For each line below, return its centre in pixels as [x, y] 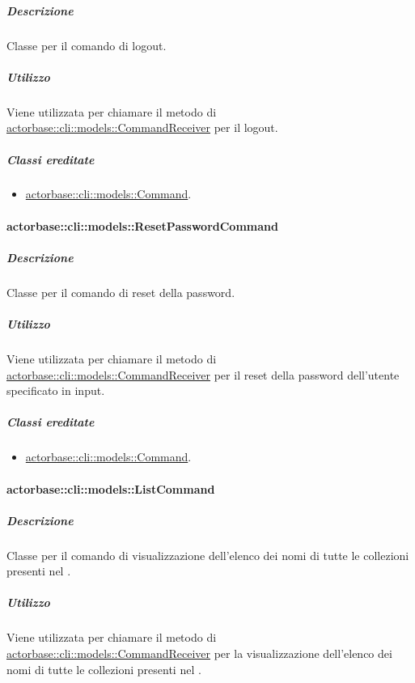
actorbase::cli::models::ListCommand [111, 488]
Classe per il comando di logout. [87, 45]
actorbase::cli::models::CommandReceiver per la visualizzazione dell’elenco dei [199, 653]
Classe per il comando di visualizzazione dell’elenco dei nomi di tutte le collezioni [208, 555]
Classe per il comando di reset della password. [121, 292]
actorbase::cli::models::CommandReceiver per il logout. [142, 127]
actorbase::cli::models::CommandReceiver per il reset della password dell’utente [203, 374]
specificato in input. [56, 390]
